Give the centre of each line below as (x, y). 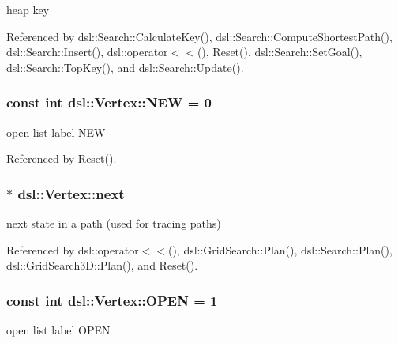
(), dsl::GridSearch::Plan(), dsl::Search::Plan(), (280, 249)
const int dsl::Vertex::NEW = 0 (109, 102)
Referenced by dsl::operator (73, 249)
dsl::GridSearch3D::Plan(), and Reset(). (102, 265)
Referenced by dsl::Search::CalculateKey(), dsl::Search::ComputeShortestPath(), (199, 36)
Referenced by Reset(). (62, 158)
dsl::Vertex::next (71, 193)
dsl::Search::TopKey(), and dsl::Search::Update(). (125, 67)
